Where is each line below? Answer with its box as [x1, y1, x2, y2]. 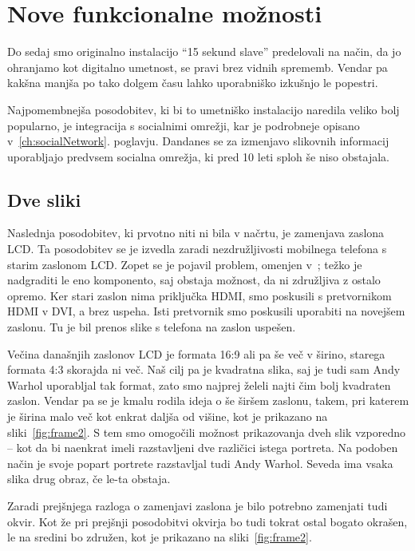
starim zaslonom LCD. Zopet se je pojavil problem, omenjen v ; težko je [7, 256, 362, 272]
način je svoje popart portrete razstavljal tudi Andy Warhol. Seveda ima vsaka [7, 454, 393, 471]
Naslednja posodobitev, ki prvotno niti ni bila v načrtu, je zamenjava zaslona [7, 224, 385, 241]
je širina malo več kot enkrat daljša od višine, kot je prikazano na [7, 408, 328, 425]
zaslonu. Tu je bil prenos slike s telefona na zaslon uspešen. [7, 319, 296, 335]
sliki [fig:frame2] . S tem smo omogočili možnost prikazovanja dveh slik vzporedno [7, 423, 406, 440]
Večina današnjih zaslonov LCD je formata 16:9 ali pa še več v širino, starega [7, 345, 385, 362]
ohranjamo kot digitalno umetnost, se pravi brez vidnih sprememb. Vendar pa [7, 58, 388, 75]
